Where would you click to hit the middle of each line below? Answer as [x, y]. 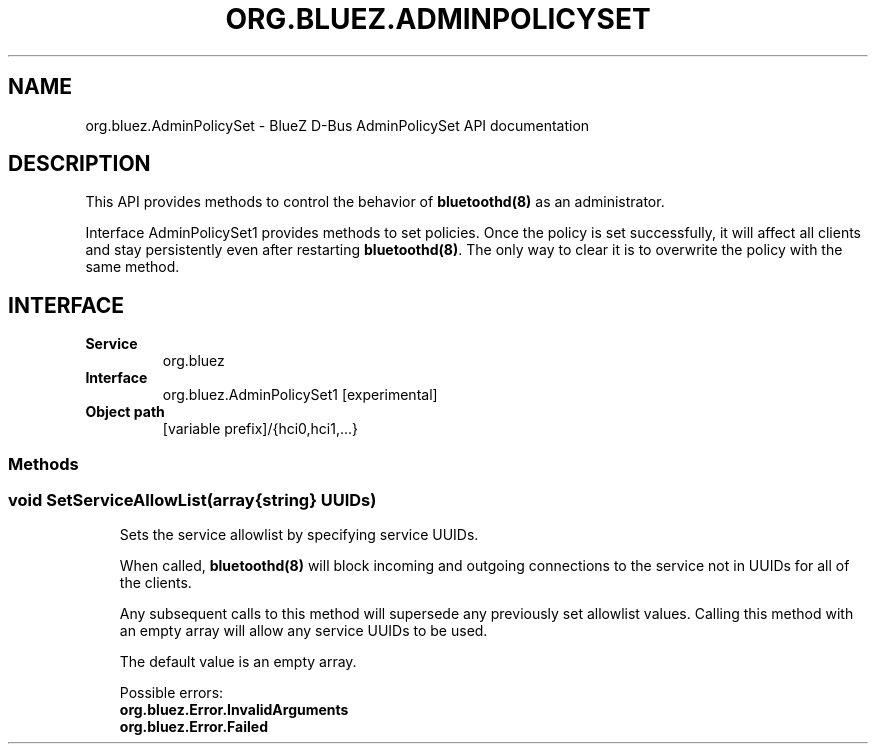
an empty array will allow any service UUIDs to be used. [303, 631]
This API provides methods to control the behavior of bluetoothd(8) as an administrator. [375, 202]
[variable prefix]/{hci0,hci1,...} [260, 429]
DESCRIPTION [79, 164]
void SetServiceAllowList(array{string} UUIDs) [192, 500]
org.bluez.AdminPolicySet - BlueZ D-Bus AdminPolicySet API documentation [337, 125]
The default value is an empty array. [238, 662]
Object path [125, 412]
